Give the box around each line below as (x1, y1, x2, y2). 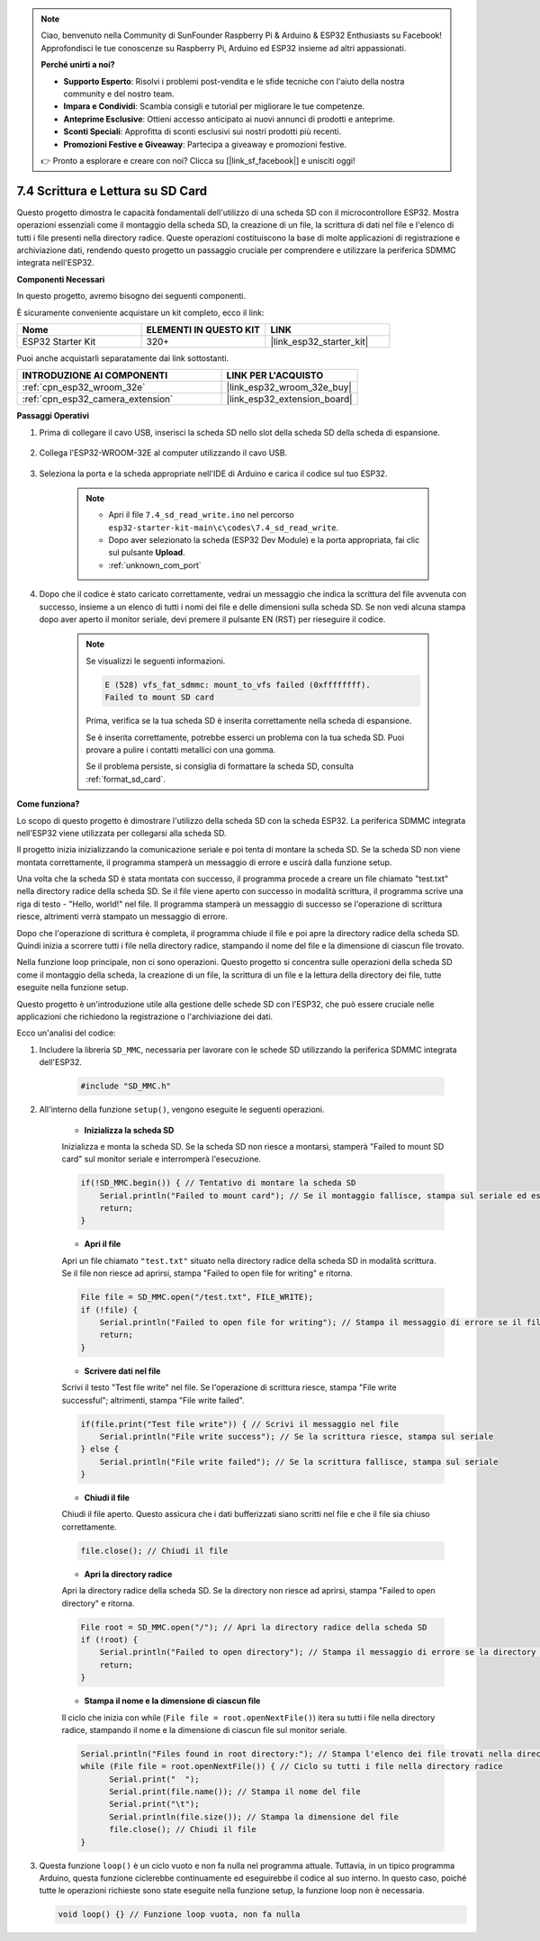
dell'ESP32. (39, 1057, 83, 1068)
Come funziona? (16, 799, 80, 809)
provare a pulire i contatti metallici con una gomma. (85, 744, 276, 755)
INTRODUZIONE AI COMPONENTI (22, 369, 168, 382)
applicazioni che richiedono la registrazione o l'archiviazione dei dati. (16, 1011, 274, 1022)
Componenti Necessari (16, 274, 105, 284)
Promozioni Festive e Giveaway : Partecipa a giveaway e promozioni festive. (63, 139, 346, 149)
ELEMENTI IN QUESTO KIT (146, 323, 261, 336)
